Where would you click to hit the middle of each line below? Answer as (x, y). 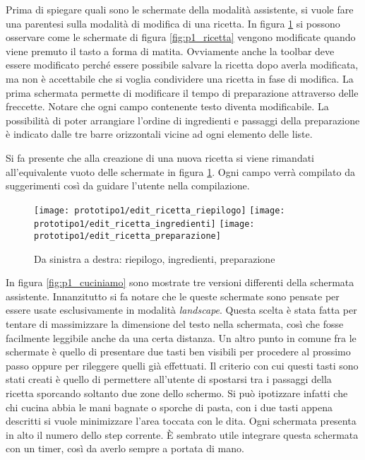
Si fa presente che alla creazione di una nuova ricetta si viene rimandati (160, 157)
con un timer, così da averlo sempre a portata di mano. (125, 448)
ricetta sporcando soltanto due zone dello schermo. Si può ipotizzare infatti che (177, 393)
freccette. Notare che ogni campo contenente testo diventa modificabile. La (167, 106)
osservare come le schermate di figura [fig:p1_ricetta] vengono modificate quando (181, 37)
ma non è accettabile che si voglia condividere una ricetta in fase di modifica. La (180, 78)
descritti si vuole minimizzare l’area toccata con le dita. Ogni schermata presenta (181, 421)
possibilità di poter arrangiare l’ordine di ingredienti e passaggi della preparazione (183, 120)
